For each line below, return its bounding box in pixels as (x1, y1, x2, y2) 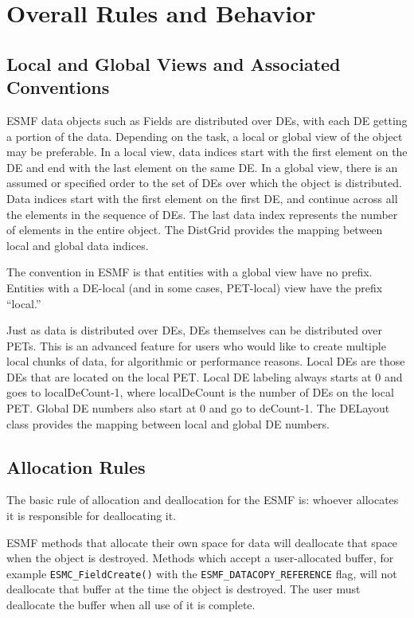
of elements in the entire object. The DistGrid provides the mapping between (6, 221, 383, 238)
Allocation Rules (6, 454, 146, 479)
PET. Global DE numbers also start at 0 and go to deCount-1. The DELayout (6, 400, 390, 417)
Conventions (6, 75, 110, 100)
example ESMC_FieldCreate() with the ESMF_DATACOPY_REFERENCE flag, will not (6, 565, 397, 581)
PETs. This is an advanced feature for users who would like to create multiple (6, 337, 386, 354)
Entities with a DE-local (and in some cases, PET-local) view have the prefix (6, 279, 383, 295)
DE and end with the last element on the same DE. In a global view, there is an (6, 158, 398, 175)
